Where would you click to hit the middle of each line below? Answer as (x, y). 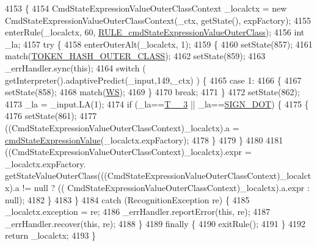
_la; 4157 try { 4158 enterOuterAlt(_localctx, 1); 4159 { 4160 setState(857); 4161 (159, 44)
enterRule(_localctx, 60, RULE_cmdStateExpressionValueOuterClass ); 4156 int (155, 32)
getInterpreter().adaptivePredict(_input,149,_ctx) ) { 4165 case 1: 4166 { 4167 (153, 80)
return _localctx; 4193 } (51, 235)
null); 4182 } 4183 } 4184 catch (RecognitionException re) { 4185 (127, 199)
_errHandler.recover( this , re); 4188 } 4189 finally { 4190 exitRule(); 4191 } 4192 (155, 223)
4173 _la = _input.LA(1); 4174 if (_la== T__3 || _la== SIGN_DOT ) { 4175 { (157, 103)
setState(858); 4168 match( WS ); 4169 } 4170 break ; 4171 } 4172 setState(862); (152, 92)
